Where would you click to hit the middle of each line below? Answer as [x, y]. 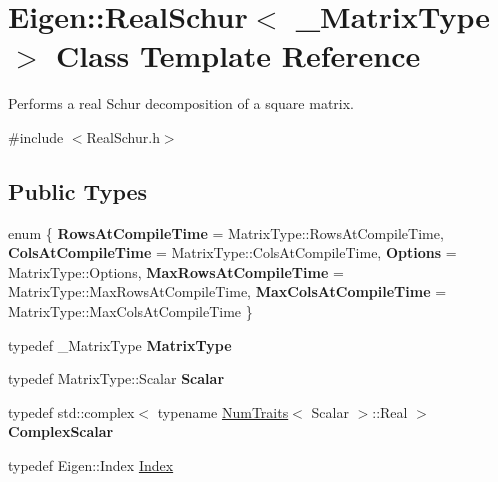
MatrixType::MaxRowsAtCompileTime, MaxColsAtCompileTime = [227, 291]
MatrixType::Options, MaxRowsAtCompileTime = [176, 271]
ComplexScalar [61, 431]
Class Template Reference [238, 55]
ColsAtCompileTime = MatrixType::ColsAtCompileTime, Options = [232, 252]
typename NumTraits [223, 411]
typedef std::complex [71, 411]
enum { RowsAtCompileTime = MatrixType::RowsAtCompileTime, [226, 232]
